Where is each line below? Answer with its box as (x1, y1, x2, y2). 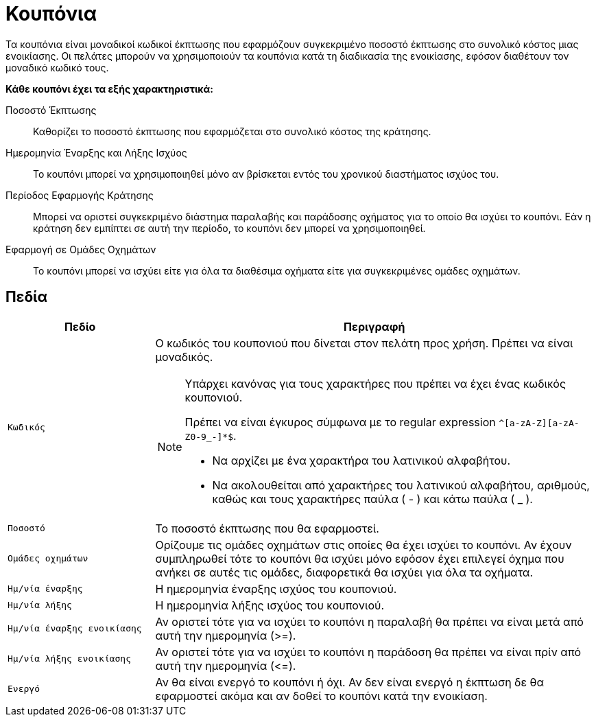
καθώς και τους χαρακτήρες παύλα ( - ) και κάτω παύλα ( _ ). (212, 491, 533, 506)
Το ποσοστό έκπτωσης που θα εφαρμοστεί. (155, 521, 379, 535)
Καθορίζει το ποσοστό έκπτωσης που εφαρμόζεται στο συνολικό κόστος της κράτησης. (33, 125, 431, 137)
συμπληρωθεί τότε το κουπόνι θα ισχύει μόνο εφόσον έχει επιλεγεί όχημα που (155, 551, 564, 566)
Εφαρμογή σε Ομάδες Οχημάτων (5, 243, 156, 255)
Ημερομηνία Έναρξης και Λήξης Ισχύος (5, 146, 187, 159)
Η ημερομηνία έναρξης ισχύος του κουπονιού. (155, 581, 397, 596)
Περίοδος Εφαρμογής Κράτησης (5, 189, 154, 201)
